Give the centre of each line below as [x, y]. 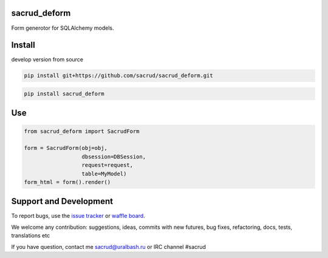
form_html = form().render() [67, 182]
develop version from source [47, 59]
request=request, [108, 165]
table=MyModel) [104, 174]
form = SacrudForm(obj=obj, [66, 148]
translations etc [31, 236]
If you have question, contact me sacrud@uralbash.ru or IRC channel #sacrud [109, 246]
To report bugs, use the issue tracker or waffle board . [78, 216]
